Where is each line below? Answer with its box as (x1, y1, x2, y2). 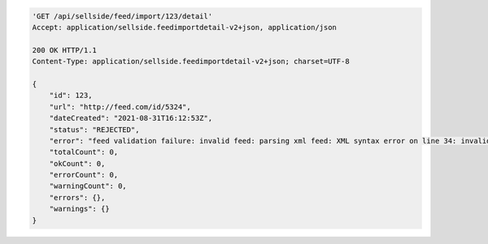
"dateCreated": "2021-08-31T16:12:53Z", (49, 113, 213, 123)
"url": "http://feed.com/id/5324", (49, 102, 191, 111)
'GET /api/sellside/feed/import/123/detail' (32, 11, 213, 20)
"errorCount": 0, (49, 170, 119, 180)
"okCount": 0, (49, 159, 106, 168)
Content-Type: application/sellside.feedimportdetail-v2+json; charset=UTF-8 (32, 57, 350, 66)
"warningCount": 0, (49, 182, 128, 190)
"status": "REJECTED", (49, 125, 140, 134)
